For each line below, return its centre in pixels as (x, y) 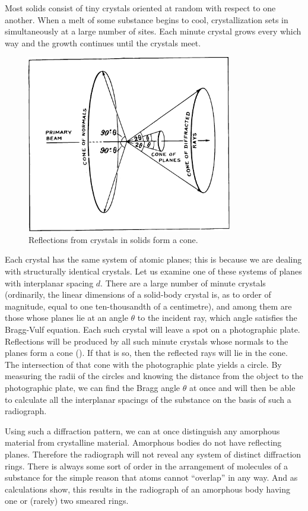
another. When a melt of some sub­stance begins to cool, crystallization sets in (147, 19)
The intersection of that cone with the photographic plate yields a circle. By (143, 364)
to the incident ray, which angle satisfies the (217, 318)
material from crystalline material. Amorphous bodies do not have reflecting (143, 442)
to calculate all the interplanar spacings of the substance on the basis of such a (148, 399)
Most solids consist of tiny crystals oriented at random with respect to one (140, 8)
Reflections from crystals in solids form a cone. (113, 239)
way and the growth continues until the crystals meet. (103, 42)
